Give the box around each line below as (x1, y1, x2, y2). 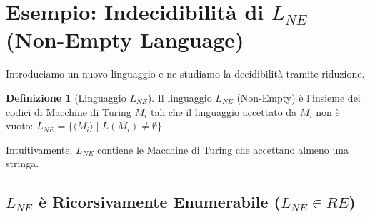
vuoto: (6, 118, 34, 133)
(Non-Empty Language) (6, 25, 244, 54)
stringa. (6, 156, 39, 171)
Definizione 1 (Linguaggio (6, 90, 126, 105)
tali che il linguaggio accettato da (150, 104, 297, 119)
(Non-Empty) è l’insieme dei (236, 90, 361, 105)
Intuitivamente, (6, 142, 73, 157)
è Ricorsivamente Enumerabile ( (39, 191, 281, 213)
